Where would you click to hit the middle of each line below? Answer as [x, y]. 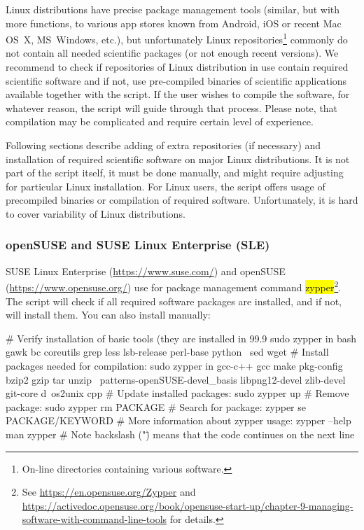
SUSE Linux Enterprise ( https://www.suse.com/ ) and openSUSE [146, 271]
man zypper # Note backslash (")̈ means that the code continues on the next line [180, 434]
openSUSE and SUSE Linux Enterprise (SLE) [138, 245]
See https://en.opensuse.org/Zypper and [109, 492]
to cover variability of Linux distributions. [96, 213]
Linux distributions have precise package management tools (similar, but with [173, 9]
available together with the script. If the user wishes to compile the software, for [178, 94]
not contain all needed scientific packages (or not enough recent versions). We [172, 53]
